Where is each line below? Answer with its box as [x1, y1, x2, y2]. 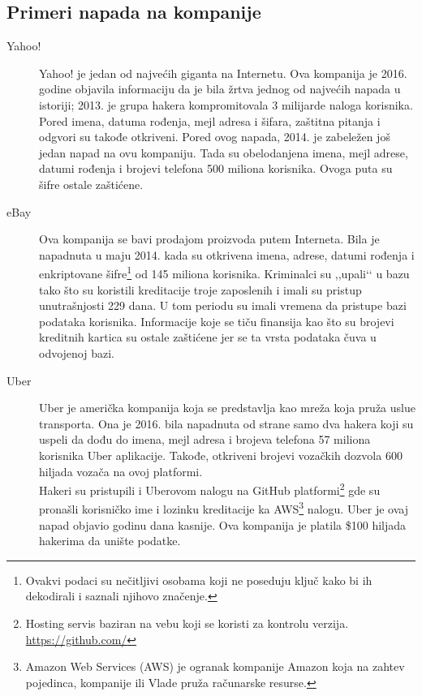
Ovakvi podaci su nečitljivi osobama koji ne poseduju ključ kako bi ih [25, 571, 372, 588]
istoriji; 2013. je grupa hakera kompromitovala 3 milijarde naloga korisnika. [39, 96, 413, 113]
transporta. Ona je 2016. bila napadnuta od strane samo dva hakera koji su [39, 415, 414, 432]
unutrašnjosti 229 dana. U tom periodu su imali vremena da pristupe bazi [39, 297, 407, 314]
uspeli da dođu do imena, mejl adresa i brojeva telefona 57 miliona [39, 431, 371, 448]
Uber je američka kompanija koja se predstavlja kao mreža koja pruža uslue [39, 399, 416, 416]
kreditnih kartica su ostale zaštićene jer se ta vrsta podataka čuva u [39, 329, 377, 346]
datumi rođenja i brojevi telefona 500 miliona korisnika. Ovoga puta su [39, 160, 393, 177]
